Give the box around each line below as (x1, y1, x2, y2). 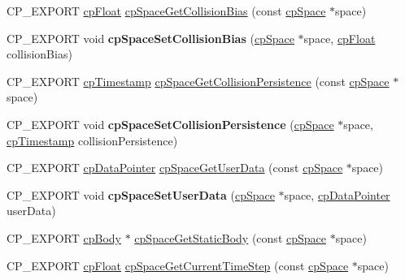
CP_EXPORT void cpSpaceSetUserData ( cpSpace (7, 186, 275, 203)
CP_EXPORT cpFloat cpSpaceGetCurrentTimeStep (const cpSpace (7, 256, 349, 274)
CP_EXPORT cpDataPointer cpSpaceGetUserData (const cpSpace (7, 159, 343, 176)
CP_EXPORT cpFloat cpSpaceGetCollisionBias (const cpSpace (7, 2, 326, 19)
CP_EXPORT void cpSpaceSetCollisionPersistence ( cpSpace (7, 115, 334, 132)
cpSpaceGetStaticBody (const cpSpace (134, 229, 326, 246)
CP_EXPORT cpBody (7, 229, 121, 246)
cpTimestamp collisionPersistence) (7, 131, 178, 149)
